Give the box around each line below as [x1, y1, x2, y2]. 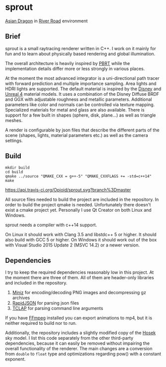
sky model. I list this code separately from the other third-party [5, 335, 134, 341]
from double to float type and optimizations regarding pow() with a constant [5, 351, 162, 357]
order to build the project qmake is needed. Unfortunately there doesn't [5, 201, 151, 207]
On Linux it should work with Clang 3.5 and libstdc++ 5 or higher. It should [5, 231, 157, 237]
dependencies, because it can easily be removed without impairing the [5, 340, 150, 346]
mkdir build [5, 165, 30, 170]
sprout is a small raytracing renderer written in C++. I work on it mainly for [5, 45, 156, 51]
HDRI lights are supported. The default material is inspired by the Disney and [5, 86, 162, 92]
